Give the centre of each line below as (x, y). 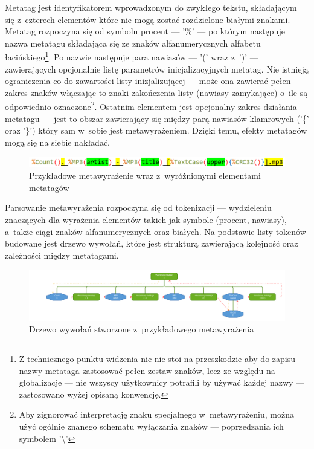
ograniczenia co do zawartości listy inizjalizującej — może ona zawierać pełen (148, 81)
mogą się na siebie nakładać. (58, 142)
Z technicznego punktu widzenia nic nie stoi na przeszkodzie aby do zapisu (157, 359)
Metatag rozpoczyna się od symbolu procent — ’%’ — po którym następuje (145, 31)
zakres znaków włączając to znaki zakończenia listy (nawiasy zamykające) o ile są (156, 92)
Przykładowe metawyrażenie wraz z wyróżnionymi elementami (145, 176)
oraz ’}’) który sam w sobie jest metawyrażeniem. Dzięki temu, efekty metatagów (156, 130)
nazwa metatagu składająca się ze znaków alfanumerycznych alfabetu (133, 43)
